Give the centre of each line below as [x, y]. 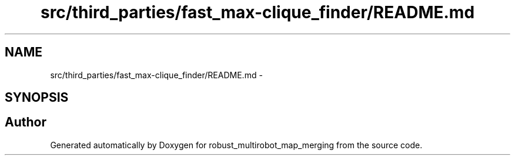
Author [26, 122]
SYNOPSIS [37, 98]
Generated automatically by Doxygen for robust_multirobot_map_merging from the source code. [236, 145]
